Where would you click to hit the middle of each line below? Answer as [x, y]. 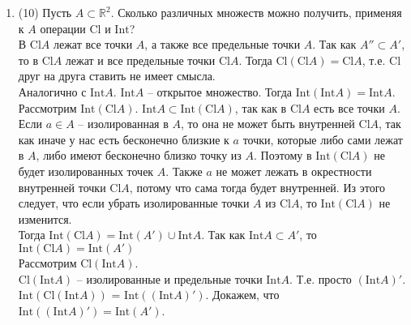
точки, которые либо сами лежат [323, 139]
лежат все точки [93, 44]
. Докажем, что [242, 295]
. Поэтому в [283, 155]
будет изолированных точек [86, 171]
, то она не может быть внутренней [268, 124]
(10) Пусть [45, 12]
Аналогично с [52, 91]
